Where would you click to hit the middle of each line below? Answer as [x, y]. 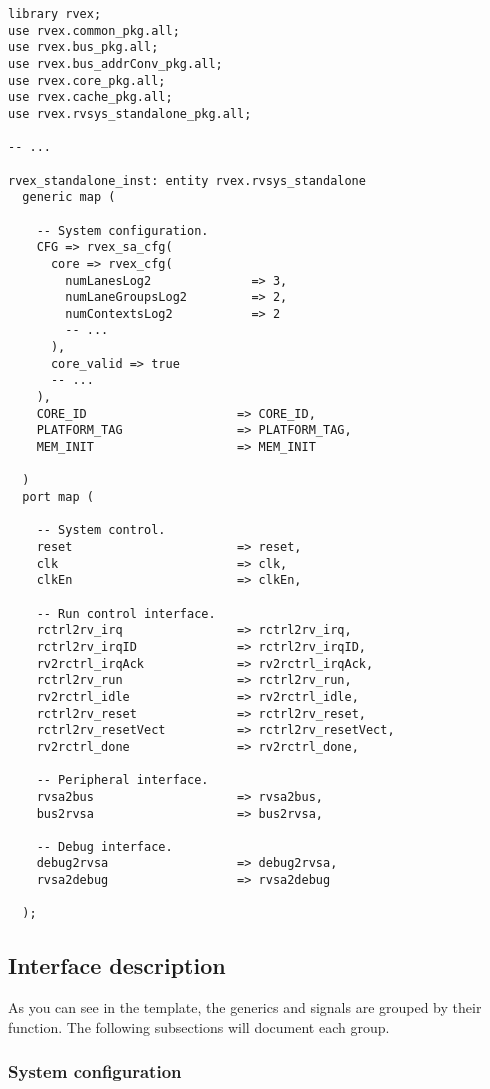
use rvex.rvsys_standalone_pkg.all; [130, 113]
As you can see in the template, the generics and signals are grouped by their [245, 1007]
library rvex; [55, 14]
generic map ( [69, 197]
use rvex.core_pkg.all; [87, 80]
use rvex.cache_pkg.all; [90, 97]
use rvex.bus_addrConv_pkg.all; [115, 63]
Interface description [117, 965]
